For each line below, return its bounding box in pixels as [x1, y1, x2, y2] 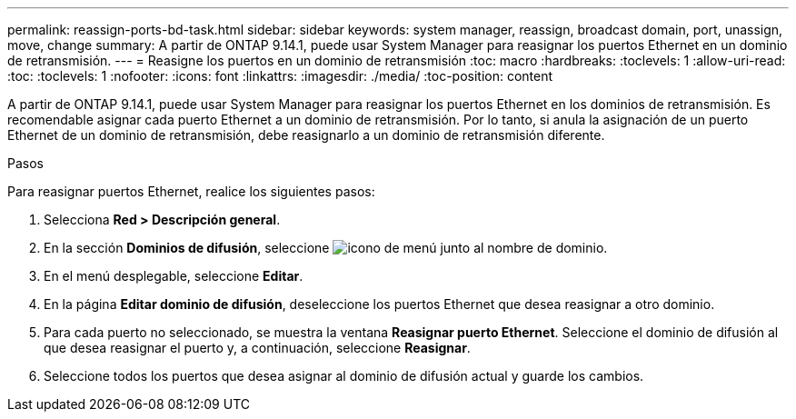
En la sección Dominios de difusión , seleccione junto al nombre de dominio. [44, 240, 608, 255]
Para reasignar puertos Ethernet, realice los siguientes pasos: [7, 184, 375, 199]
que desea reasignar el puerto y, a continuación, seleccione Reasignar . [44, 340, 471, 355]
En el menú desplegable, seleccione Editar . [44, 268, 303, 284]
